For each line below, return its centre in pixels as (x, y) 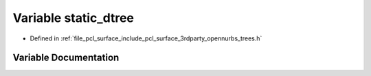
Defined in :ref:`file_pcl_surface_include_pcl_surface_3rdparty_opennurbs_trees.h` (146, 38)
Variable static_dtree (73, 18)
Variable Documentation (66, 58)
